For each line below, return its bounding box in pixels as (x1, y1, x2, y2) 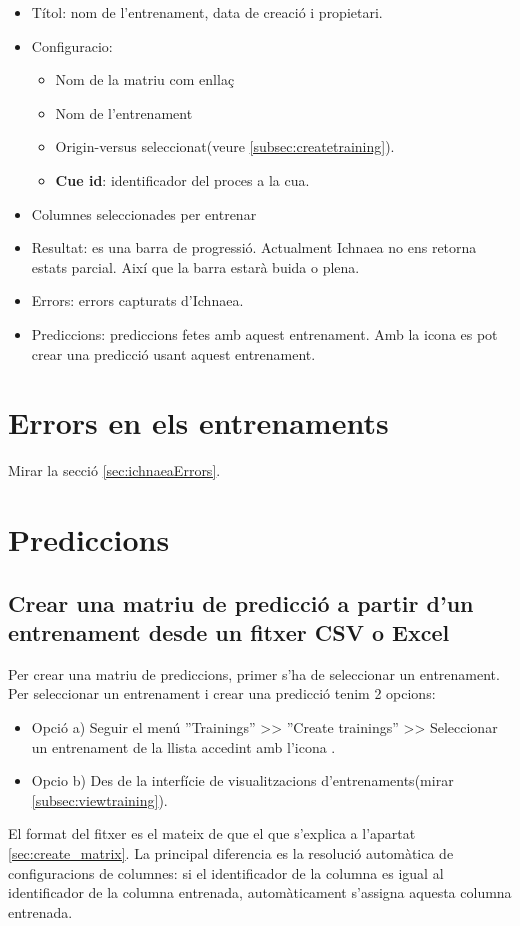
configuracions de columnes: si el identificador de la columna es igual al (8, 862, 444, 883)
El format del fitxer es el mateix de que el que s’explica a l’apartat (8, 823, 416, 844)
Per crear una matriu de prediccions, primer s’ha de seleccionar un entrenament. (8, 663, 500, 684)
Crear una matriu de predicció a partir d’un (8, 587, 474, 618)
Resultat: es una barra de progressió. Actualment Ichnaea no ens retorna (31, 237, 477, 258)
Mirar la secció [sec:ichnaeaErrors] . (8, 460, 221, 481)
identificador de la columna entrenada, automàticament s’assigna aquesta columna (8, 882, 512, 903)
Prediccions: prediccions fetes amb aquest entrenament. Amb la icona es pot (31, 323, 498, 344)
